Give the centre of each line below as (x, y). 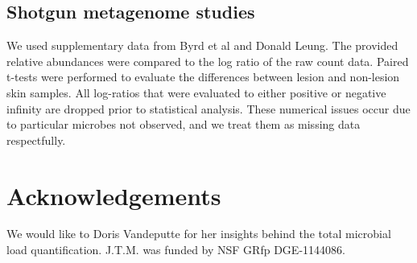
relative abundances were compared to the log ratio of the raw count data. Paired (208, 61)
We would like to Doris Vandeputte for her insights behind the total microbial (199, 234)
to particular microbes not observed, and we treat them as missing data (184, 124)
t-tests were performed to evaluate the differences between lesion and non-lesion (203, 77)
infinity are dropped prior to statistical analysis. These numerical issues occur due (208, 108)
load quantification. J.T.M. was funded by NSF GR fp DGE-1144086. (176, 250)
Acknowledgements (114, 195)
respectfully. (36, 140)
